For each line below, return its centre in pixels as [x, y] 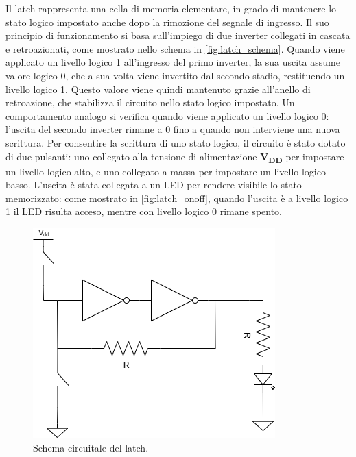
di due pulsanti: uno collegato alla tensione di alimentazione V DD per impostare [175, 157]
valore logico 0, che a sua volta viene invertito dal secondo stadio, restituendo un [175, 75]
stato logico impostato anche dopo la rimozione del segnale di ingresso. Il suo [167, 22]
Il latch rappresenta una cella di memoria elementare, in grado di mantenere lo [171, 8]
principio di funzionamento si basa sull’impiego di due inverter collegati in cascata [178, 35]
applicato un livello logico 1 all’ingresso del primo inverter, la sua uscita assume [173, 62]
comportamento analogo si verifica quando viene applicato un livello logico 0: [167, 115]
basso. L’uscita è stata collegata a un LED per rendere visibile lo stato [154, 185]
